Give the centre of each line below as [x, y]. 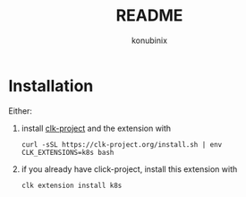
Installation [51, 86]
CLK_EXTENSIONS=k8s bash [68, 152]
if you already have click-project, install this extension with [129, 169]
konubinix [149, 40]
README [149, 16]
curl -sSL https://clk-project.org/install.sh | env [122, 144]
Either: [21, 111]
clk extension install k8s [72, 185]
